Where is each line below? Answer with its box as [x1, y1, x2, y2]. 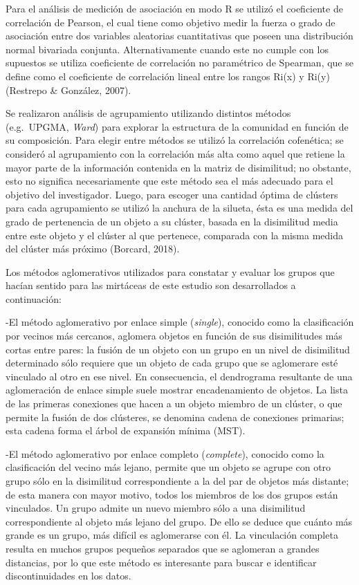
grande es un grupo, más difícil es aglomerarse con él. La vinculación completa [6, 528, 338, 542]
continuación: [6, 291, 62, 306]
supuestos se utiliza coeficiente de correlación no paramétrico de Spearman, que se [6, 55, 353, 70]
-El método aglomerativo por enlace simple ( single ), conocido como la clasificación [6, 315, 354, 329]
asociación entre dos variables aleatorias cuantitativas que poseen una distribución [6, 28, 353, 43]
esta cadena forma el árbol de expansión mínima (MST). [6, 423, 246, 438]
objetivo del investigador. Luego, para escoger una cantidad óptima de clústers [6, 187, 338, 201]
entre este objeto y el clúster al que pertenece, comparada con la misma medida [6, 228, 343, 242]
